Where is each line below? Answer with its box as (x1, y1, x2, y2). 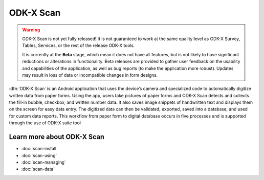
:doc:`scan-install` (21, 146, 58, 152)
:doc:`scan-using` (21, 152, 57, 158)
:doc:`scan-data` (21, 166, 55, 172)
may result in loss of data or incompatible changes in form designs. (22, 72, 158, 78)
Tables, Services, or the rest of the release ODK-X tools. (22, 43, 135, 48)
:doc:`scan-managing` (21, 159, 66, 165)
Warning (22, 27, 40, 33)
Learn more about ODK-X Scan (9, 133, 105, 141)
